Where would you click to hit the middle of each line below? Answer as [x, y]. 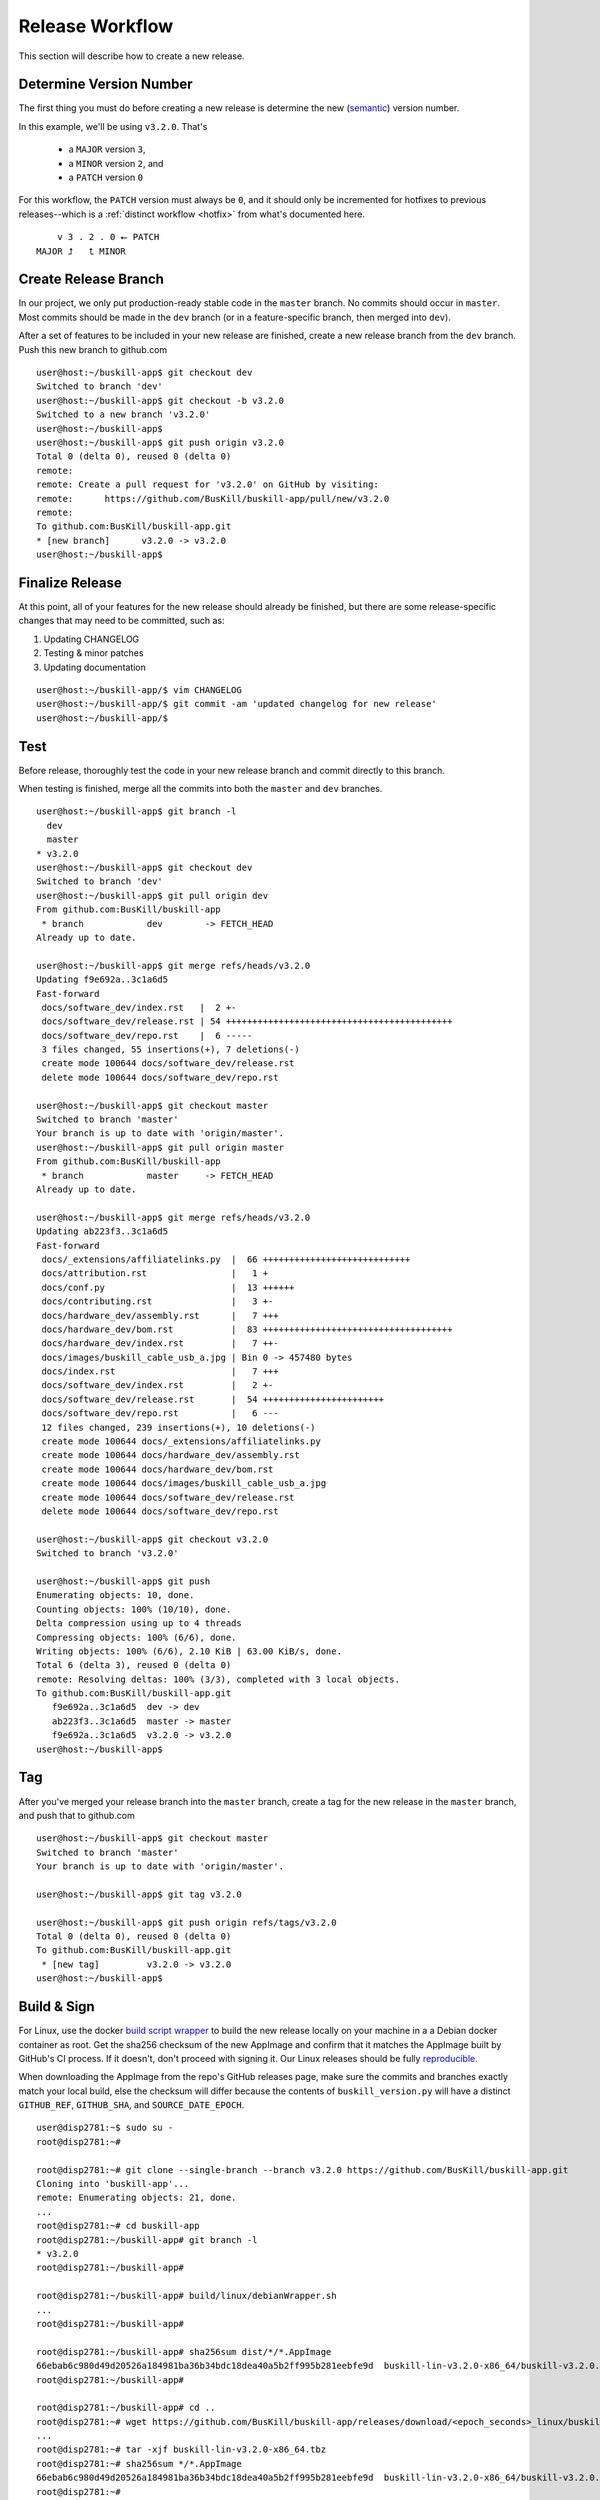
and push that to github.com [76, 1815]
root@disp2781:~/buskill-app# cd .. [126, 2408]
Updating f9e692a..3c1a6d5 [102, 979]
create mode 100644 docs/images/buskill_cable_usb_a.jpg [184, 1483]
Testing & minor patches [93, 653]
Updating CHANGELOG [91, 639]
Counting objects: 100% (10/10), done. [134, 1609]
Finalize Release [70, 582]
